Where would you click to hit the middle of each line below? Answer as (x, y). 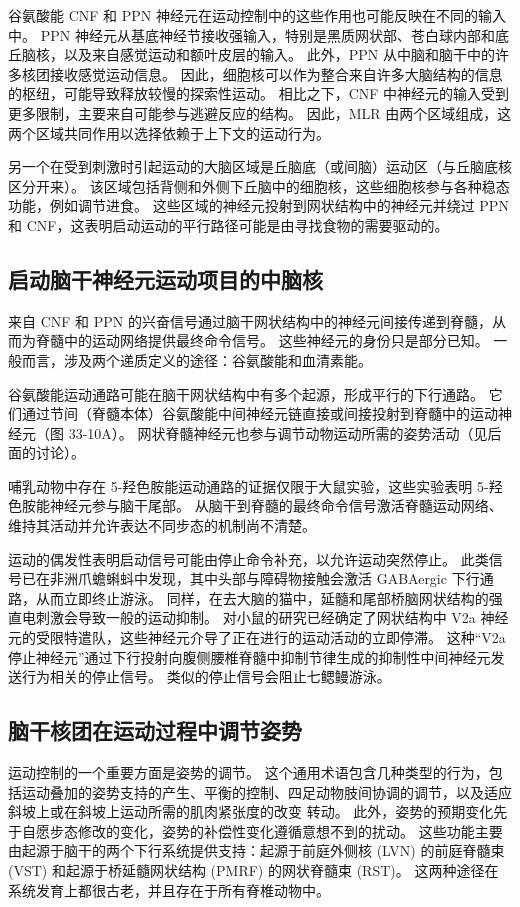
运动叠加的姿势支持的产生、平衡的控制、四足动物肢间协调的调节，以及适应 (266, 791)
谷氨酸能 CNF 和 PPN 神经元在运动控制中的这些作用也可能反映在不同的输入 (257, 15)
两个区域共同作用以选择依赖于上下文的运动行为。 (169, 132)
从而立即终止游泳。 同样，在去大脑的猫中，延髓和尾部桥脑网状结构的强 (269, 597)
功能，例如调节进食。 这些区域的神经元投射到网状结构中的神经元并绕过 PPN (258, 205)
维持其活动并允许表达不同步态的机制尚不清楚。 (162, 525)
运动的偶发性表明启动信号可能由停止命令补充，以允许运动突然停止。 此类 (248, 558)
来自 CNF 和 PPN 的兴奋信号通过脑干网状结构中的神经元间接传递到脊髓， (250, 320)
